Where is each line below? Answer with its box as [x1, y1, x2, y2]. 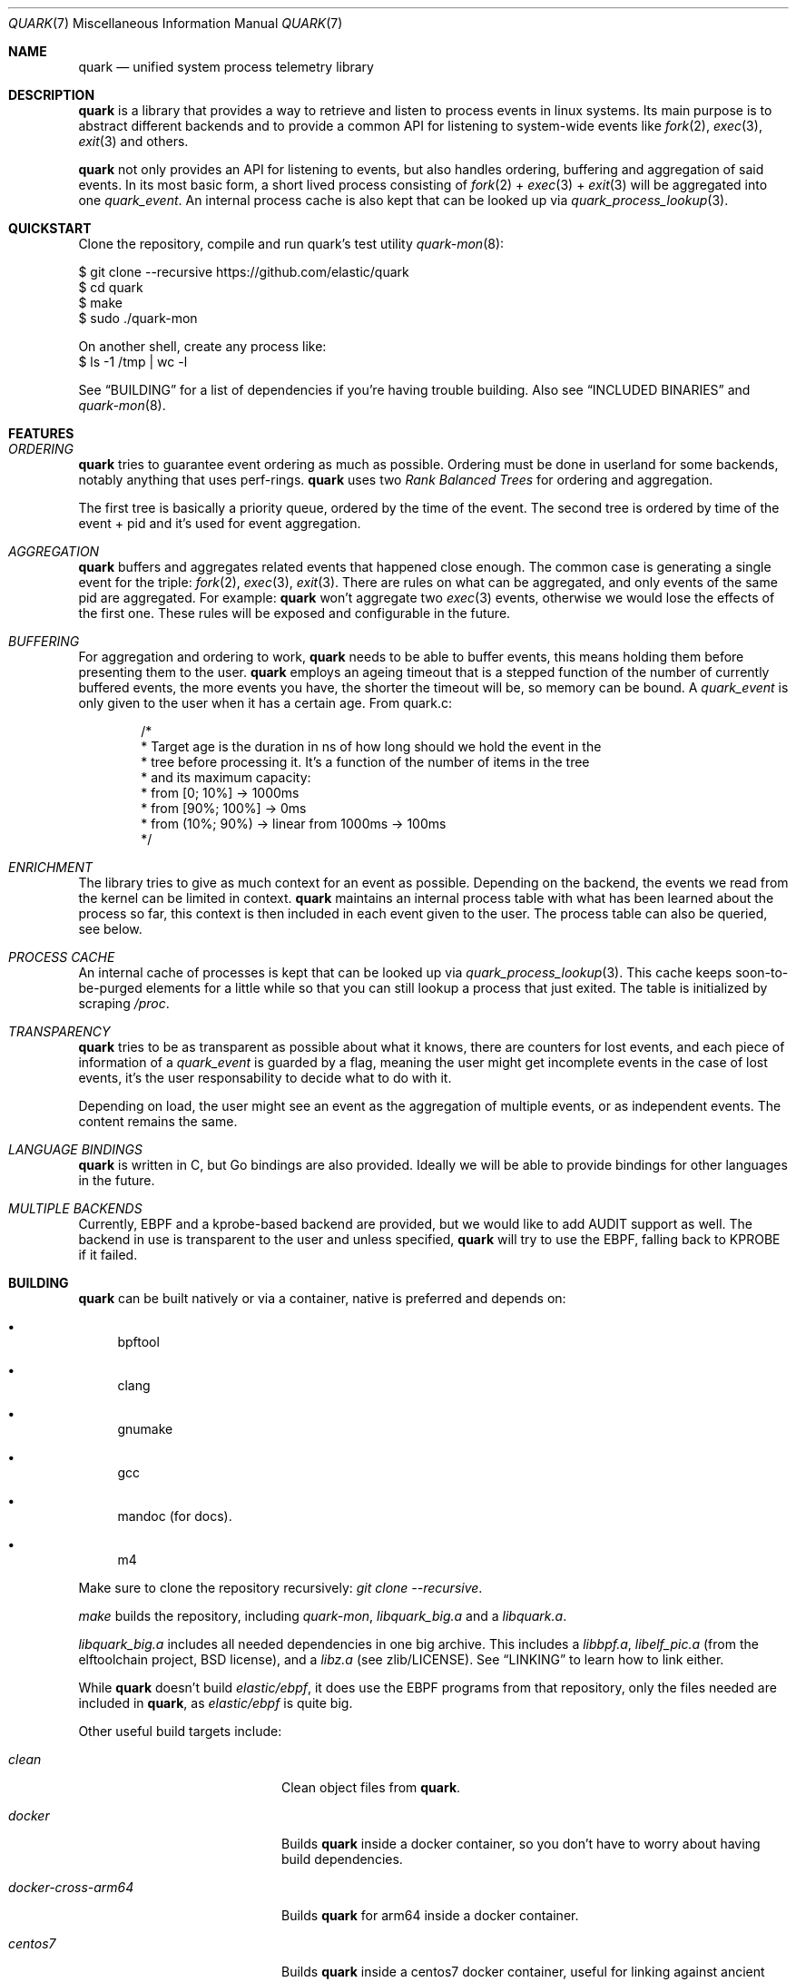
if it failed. [78, 1247, 138, 1262]
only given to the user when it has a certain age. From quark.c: [78, 695, 453, 711]
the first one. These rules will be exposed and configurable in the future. [78, 605, 511, 621]
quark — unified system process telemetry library [78, 59, 374, 74]
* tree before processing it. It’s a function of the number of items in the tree [141, 754, 590, 770]
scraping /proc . [78, 996, 170, 1011]
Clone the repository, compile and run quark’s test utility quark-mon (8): [78, 236, 505, 251]
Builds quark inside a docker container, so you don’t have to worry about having [281, 1836, 761, 1851]
